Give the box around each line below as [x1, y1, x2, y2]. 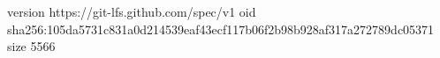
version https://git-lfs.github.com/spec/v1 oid [7, 3, 256, 20]
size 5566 [7, 37, 56, 55]
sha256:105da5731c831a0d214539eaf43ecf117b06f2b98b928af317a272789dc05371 [7, 19, 435, 38]
